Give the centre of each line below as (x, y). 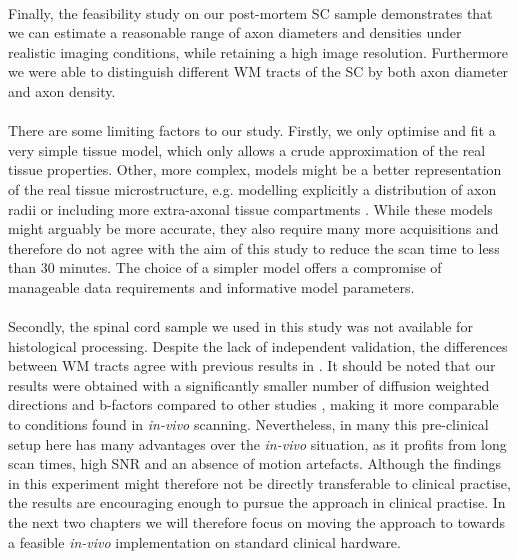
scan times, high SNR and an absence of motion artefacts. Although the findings (254, 463)
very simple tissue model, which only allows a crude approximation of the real (247, 149)
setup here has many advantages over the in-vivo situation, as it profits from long (257, 443)
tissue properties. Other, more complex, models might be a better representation (255, 169)
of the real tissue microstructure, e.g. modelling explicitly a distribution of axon (252, 188)
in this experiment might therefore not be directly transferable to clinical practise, (259, 482)
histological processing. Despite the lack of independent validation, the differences (258, 345)
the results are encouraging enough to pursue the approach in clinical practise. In (257, 502)
